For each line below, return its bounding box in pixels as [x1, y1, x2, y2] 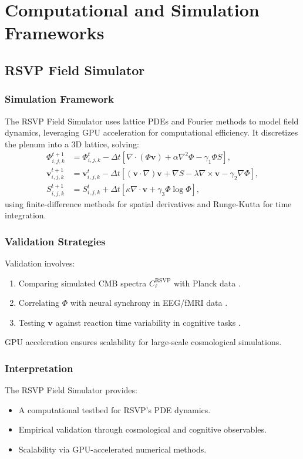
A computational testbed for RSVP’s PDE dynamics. [18, 403, 211, 416]
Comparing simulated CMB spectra [18, 276, 147, 289]
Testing [18, 316, 45, 328]
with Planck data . [174, 276, 241, 289]
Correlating [18, 296, 60, 309]
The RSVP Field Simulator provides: [5, 384, 137, 396]
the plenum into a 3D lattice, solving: [5, 137, 139, 150]
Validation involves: [5, 257, 75, 269]
